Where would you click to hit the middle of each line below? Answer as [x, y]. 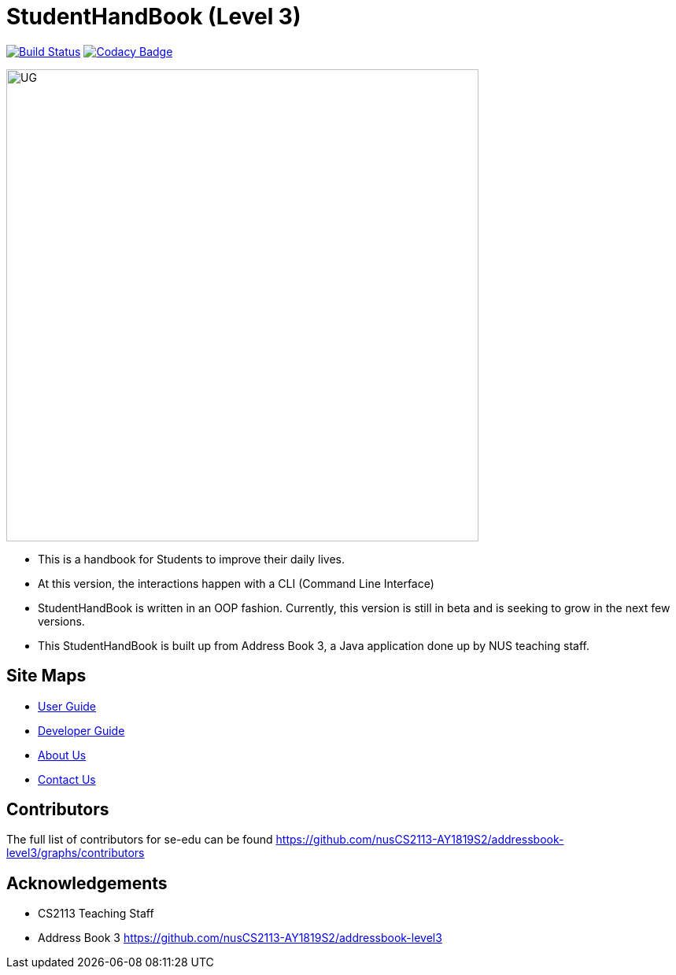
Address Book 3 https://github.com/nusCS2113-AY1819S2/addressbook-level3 [240, 938]
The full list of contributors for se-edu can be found [140, 840]
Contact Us [67, 779]
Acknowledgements [87, 883]
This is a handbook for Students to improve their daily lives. [192, 559]
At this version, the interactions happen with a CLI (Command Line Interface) [236, 583]
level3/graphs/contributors [76, 853]
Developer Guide [81, 730]
